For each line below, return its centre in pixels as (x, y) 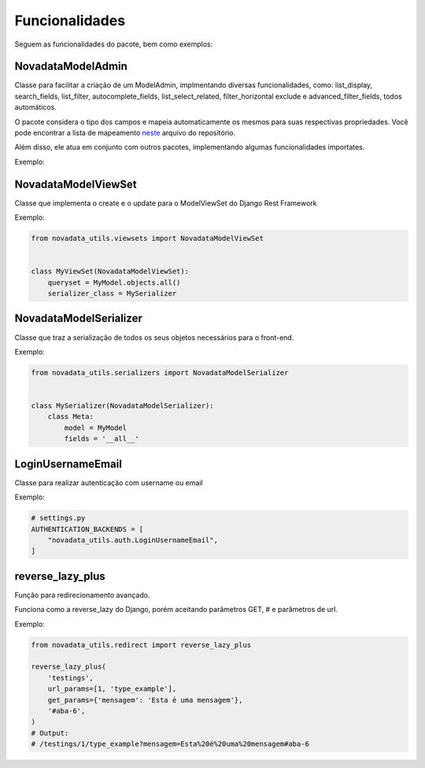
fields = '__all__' (102, 439)
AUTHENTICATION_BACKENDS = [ (87, 529)
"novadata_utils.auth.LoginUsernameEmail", (133, 540)
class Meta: (71, 417)
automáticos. (35, 107)
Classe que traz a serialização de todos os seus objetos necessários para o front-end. (154, 337)
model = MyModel (96, 428)
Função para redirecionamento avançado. (82, 595)
